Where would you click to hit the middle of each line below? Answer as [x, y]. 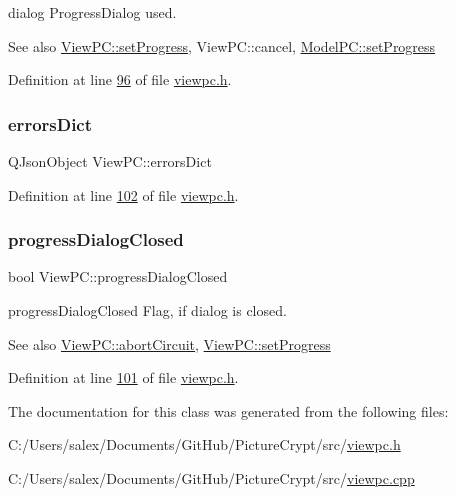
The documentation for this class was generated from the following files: [228, 410]
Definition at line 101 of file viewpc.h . [123, 377]
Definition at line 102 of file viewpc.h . [123, 194]
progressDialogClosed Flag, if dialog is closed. [147, 310]
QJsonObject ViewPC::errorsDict [110, 161]
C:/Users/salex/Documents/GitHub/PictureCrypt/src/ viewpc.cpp [211, 477]
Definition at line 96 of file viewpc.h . [120, 79]
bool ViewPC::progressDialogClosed [118, 276]
